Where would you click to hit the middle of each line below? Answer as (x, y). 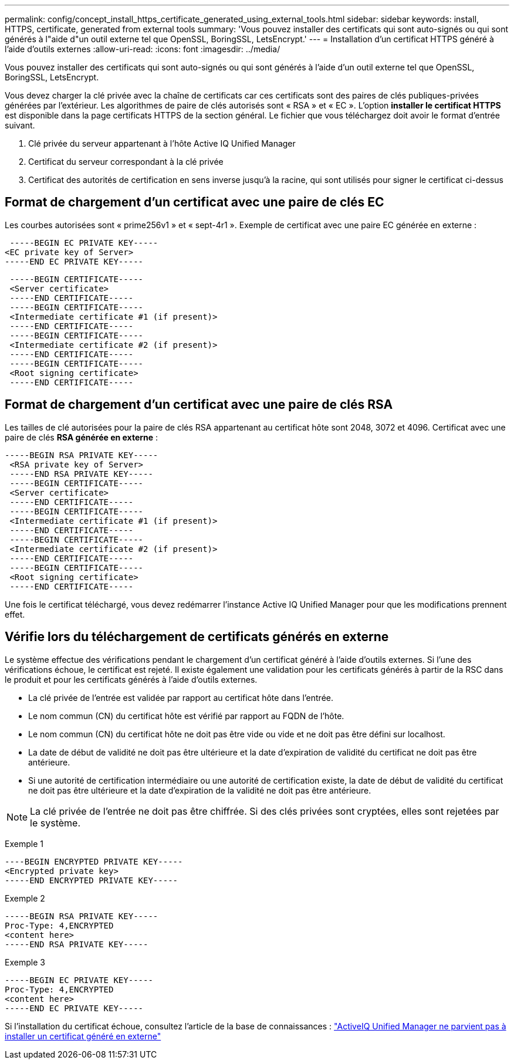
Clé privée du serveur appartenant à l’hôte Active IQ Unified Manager (162, 143)
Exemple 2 (25, 898)
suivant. (20, 125)
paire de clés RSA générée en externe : (82, 437)
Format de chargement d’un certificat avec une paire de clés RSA (199, 405)
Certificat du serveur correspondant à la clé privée (126, 162)
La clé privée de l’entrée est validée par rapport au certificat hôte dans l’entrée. (181, 697)
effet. (15, 614)
